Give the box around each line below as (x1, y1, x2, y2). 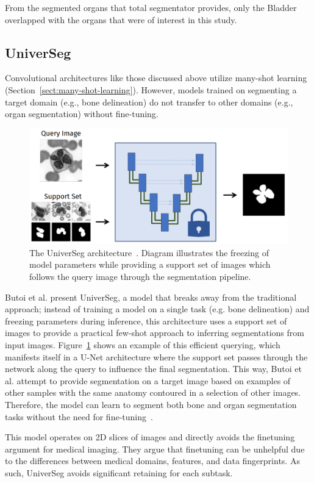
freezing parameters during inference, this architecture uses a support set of (5, 314, 287, 327)
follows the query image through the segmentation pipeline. (29, 270, 251, 283)
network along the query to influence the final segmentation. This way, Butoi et (5, 362, 302, 375)
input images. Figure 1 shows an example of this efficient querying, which (5, 338, 280, 351)
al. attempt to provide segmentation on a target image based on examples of (5, 374, 291, 387)
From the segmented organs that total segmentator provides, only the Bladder (5, 1, 297, 13)
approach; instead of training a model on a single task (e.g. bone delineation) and (5, 302, 310, 315)
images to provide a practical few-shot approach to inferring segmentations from (5, 326, 304, 339)
